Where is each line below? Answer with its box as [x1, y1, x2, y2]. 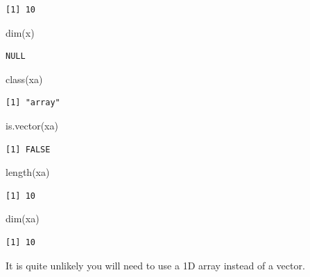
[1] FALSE [6, 144, 51, 154]
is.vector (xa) [6, 118, 58, 132]
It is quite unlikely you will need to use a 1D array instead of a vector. [6, 258, 305, 272]
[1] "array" [6, 98, 60, 108]
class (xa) [6, 71, 43, 86]
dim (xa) [6, 211, 40, 226]
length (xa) [6, 165, 50, 179]
